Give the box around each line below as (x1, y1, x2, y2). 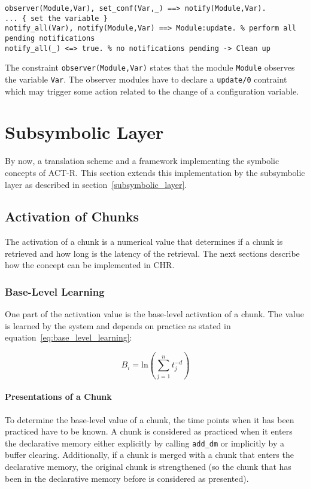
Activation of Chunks (5, 207, 139, 226)
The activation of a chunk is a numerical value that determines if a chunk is (5, 235, 283, 248)
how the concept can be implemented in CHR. (5, 259, 175, 271)
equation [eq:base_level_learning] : (5, 331, 132, 344)
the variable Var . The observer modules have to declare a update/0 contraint (5, 72, 287, 85)
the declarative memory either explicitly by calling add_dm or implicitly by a (5, 436, 285, 449)
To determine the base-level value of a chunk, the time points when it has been (5, 413, 294, 426)
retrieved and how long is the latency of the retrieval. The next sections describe (5, 247, 300, 259)
